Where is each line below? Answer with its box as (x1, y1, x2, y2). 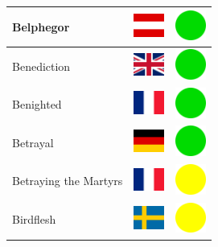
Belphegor (12, 18, 70, 35)
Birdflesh (12, 211, 56, 228)
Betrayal (12, 134, 54, 150)
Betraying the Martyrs (12, 172, 123, 189)
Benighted (12, 96, 62, 113)
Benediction (12, 57, 71, 74)
